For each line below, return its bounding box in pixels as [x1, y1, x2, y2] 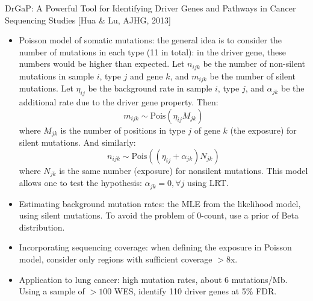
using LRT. [187, 176, 229, 189]
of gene [194, 123, 220, 136]
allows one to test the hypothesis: [19, 176, 142, 189]
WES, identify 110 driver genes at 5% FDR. [114, 285, 277, 297]
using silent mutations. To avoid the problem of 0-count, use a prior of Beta [19, 209, 299, 222]
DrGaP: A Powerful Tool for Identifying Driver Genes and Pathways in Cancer [5, 2, 296, 14]
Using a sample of [19, 285, 85, 297]
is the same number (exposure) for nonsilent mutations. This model [59, 164, 308, 176]
